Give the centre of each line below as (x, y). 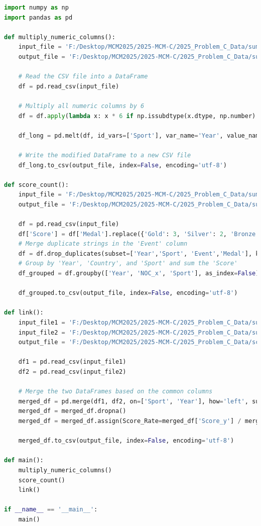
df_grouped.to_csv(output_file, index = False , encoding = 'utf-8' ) (128, 293)
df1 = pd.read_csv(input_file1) (72, 362)
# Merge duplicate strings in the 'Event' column (103, 244)
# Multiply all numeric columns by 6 (81, 106)
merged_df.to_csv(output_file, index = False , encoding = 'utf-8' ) (126, 441)
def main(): (24, 460)
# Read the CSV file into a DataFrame (83, 77)
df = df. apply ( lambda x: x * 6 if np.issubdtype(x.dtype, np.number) (137, 116)
